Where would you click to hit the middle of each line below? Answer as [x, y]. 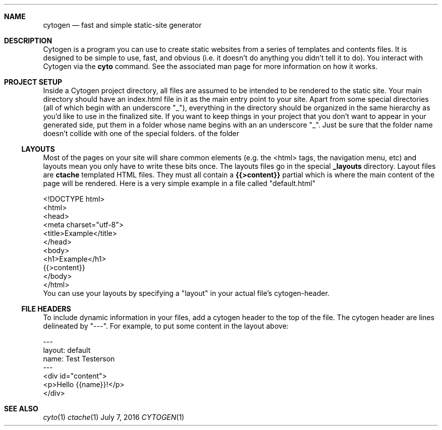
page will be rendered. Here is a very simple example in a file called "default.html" [179, 183]
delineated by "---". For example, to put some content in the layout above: [166, 326]
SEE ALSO [21, 409]
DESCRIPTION [28, 41]
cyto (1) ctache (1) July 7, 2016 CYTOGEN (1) [114, 417]
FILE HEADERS [46, 309]
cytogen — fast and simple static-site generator [122, 25]
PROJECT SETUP [33, 82]
